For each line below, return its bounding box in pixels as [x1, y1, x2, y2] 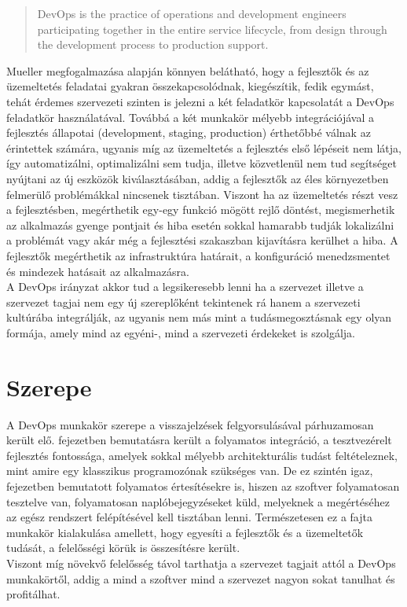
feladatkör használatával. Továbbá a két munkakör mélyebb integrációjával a [6, 109, 375, 125]
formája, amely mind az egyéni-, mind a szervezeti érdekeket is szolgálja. [6, 324, 356, 340]
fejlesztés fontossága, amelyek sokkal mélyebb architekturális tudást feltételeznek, [6, 447, 398, 463]
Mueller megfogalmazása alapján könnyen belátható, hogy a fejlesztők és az [6, 62, 369, 79]
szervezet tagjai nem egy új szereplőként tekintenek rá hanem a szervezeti [6, 293, 361, 310]
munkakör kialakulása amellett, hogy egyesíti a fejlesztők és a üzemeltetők [6, 524, 364, 540]
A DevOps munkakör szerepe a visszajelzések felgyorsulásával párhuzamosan [6, 416, 374, 432]
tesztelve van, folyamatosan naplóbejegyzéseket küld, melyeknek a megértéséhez [6, 493, 390, 510]
